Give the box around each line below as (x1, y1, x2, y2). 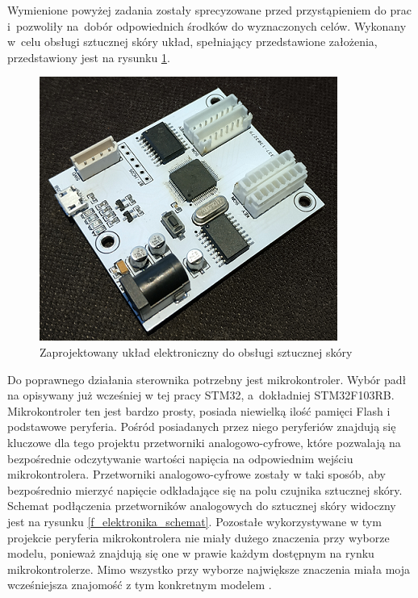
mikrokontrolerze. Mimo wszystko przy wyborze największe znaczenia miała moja (7, 560, 410, 577)
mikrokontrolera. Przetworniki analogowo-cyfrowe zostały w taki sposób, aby (7, 466, 386, 483)
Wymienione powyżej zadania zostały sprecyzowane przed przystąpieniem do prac (7, 2, 412, 18)
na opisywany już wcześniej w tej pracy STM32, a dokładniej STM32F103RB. (7, 387, 395, 404)
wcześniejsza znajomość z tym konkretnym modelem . (7, 576, 272, 593)
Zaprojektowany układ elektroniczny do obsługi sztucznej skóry (40, 343, 353, 360)
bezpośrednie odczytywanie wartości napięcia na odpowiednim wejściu (7, 450, 353, 466)
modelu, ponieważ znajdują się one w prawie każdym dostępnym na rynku (7, 545, 374, 562)
